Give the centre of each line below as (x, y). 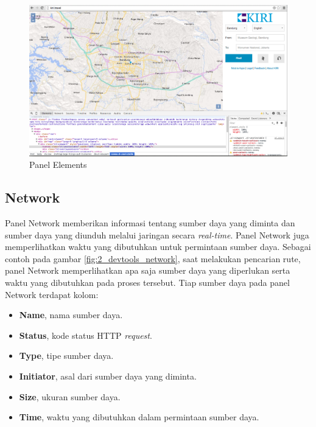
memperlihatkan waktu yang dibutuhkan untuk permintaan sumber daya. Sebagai (158, 247)
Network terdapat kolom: (52, 294)
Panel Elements (58, 165)
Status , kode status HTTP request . (86, 335)
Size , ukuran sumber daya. (70, 396)
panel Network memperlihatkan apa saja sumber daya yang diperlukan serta (148, 270)
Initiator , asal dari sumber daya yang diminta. (108, 376)
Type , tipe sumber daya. (66, 356)
